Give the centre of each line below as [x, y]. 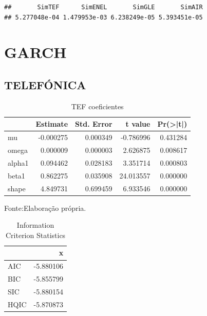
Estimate [52, 124]
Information [35, 225]
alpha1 [18, 162]
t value [138, 124]
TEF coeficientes [97, 106]
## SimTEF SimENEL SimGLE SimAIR [103, 7]
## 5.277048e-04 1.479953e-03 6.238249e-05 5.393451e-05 [103, 17]
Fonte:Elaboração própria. [45, 208]
